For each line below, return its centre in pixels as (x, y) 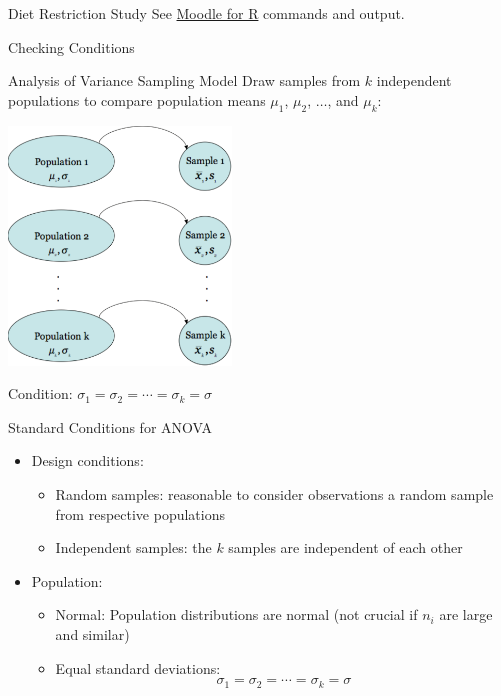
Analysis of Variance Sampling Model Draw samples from (184, 80)
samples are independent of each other (345, 547)
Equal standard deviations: (138, 667)
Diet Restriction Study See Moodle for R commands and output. (206, 13)
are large (466, 614)
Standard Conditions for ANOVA (110, 426)
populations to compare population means (137, 99)
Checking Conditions (71, 46)
